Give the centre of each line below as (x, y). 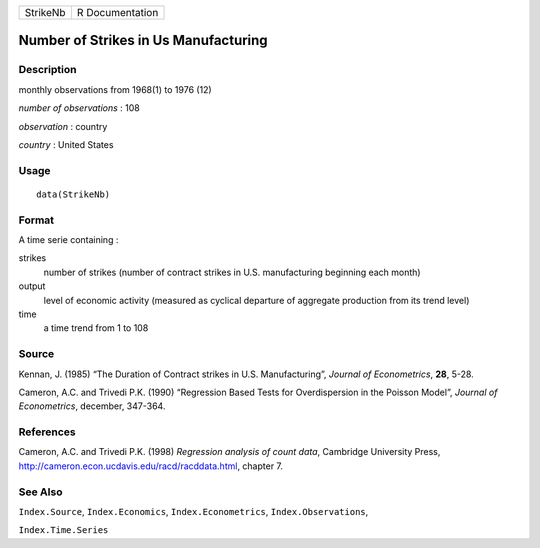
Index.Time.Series (63, 530)
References (47, 432)
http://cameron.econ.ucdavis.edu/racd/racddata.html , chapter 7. (151, 466)
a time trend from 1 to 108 (96, 328)
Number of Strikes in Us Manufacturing (143, 40)
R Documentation (117, 12)
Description (47, 70)
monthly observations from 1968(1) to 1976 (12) (115, 89)
